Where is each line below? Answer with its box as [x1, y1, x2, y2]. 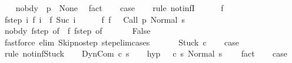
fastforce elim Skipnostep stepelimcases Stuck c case [4, 36, 239, 48]
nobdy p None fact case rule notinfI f [15, 2, 224, 13]
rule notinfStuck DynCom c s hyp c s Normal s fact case [4, 47, 288, 60]
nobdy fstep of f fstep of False [4, 24, 151, 37]
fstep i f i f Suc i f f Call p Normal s [4, 13, 185, 25]
